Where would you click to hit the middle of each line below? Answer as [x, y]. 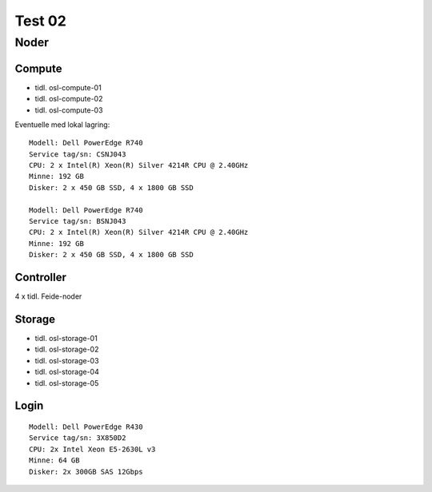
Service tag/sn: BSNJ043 [78, 221]
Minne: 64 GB [54, 460]
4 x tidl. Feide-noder [48, 296]
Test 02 [41, 21]
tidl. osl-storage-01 [66, 338]
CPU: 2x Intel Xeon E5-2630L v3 [92, 449]
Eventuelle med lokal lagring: [62, 125]
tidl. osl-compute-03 [69, 110]
